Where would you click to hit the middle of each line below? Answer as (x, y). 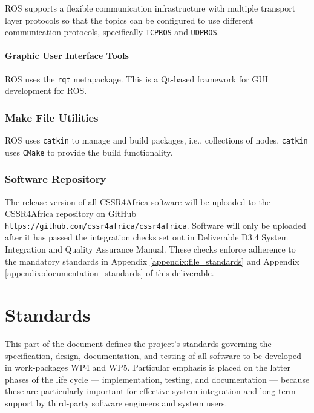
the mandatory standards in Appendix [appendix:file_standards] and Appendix (152, 261)
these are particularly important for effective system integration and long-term (150, 391)
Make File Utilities (52, 117)
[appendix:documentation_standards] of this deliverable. (110, 273)
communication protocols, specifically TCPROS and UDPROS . (112, 32)
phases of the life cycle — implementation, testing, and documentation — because (157, 379)
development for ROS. (46, 91)
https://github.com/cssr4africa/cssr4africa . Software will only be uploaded (155, 225)
